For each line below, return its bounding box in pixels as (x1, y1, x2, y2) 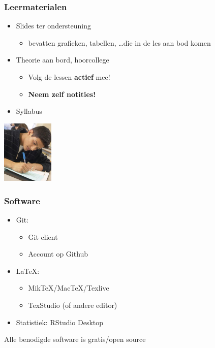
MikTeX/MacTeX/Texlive (28, 282, 109, 293)
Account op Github (28, 248, 88, 259)
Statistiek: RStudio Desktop (16, 317, 104, 327)
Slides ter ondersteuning (16, 20, 91, 31)
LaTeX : (16, 265, 40, 276)
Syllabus (16, 106, 42, 116)
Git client (28, 231, 58, 242)
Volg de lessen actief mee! (28, 72, 110, 82)
